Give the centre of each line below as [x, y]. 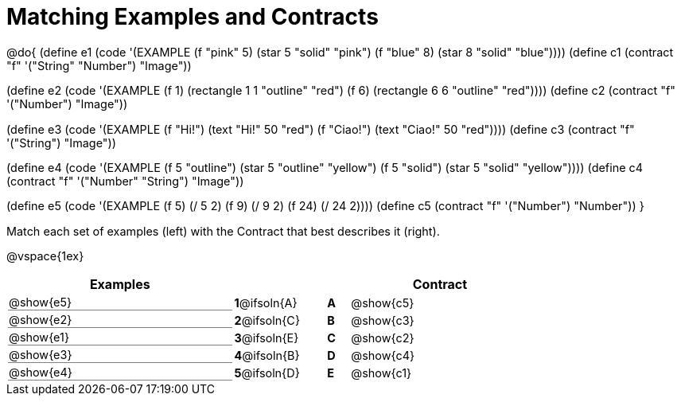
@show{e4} [41, 373]
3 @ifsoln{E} [267, 338]
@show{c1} [381, 373]
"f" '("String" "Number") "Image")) [99, 65]
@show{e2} [41, 320]
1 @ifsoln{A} [266, 302]
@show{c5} [383, 302]
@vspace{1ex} [45, 256]
